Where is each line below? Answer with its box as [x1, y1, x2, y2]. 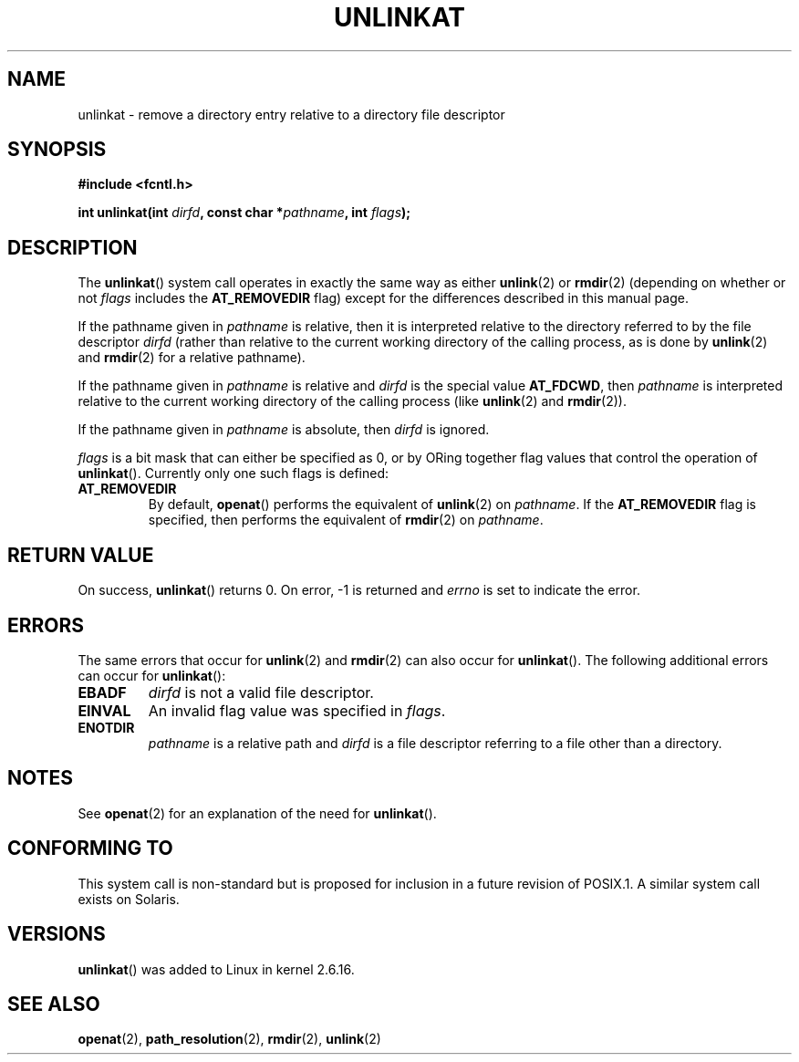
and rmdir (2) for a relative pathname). [78, 349, 306, 366]
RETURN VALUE [7, 543, 154, 567]
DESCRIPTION [7, 235, 138, 259]
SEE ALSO [7, 992, 100, 1015]
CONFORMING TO [7, 837, 173, 860]
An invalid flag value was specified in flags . [148, 701, 446, 720]
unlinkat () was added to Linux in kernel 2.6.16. [78, 961, 355, 977]
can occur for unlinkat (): [78, 667, 226, 683]
